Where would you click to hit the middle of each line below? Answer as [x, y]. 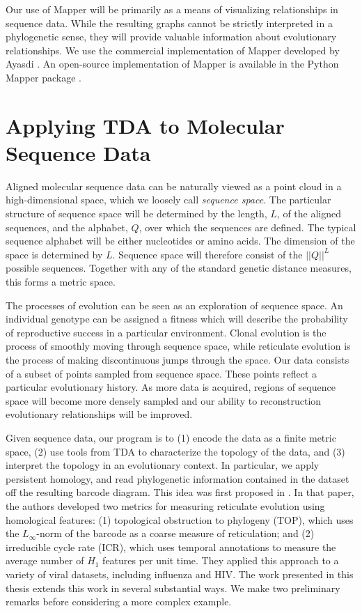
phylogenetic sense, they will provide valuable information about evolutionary [171, 37]
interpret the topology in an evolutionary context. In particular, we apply [163, 465]
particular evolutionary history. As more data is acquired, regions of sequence [171, 387]
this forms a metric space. [61, 282]
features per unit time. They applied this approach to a [221, 560]
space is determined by [54, 254]
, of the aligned [309, 214]
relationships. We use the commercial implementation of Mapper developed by [173, 50]
